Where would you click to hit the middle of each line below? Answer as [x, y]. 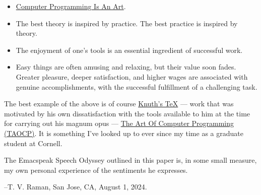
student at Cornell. [33, 143]
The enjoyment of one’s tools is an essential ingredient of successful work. [129, 50]
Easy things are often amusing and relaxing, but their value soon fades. [126, 67]
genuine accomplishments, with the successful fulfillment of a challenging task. [137, 86]
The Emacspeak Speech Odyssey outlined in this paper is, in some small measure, [130, 160]
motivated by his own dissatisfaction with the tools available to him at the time [127, 113]
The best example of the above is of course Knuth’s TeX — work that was [119, 104]
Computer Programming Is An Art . [71, 6]
